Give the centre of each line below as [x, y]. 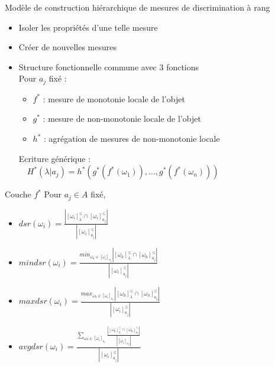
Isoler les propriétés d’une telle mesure [88, 27]
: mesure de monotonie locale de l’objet [114, 98]
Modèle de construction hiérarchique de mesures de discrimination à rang [137, 7]
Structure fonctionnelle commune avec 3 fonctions [109, 66]
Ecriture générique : [55, 158]
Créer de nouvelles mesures [67, 47]
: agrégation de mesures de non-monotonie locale [132, 139]
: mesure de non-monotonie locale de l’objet [122, 118]
